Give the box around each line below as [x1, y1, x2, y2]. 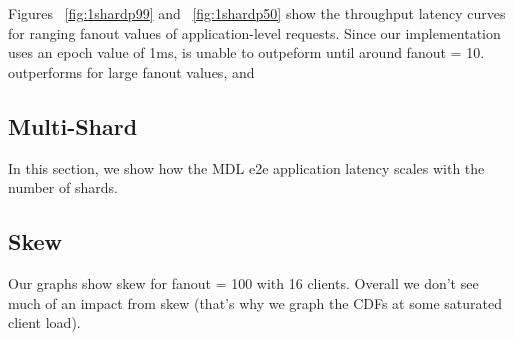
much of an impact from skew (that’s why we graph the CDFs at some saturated [8, 292, 502, 313]
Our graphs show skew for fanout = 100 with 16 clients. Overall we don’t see [8, 272, 479, 293]
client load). [8, 312, 81, 333]
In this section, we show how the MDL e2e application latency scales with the [8, 157, 485, 178]
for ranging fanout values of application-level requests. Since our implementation [8, 22, 501, 43]
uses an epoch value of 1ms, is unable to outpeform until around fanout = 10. [8, 42, 485, 63]
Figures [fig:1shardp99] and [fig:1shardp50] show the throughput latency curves [8, 3, 506, 23]
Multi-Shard [8, 110, 138, 141]
